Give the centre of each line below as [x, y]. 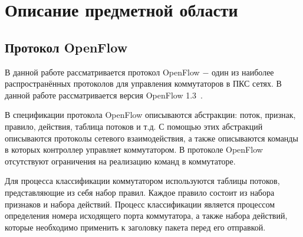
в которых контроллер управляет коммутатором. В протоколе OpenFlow [134, 149]
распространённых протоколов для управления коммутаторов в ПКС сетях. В [143, 83]
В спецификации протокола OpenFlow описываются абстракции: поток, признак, [150, 115]
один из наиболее [243, 72]
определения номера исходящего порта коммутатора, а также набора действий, [146, 215]
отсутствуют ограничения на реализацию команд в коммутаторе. [120, 161]
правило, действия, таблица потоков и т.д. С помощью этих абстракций [134, 126]
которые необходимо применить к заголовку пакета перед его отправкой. [135, 227]
